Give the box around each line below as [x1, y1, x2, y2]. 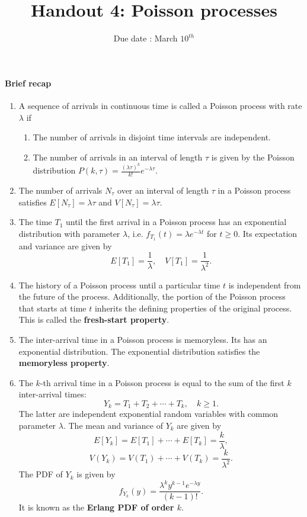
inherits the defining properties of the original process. [94, 301, 292, 314]
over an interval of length [117, 184, 209, 196]
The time [18, 216, 52, 228]
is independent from [228, 278, 301, 291]
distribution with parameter [18, 227, 120, 239]
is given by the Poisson [211, 150, 295, 163]
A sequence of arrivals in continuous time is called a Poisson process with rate [18, 99, 302, 111]
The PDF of [18, 468, 63, 480]
